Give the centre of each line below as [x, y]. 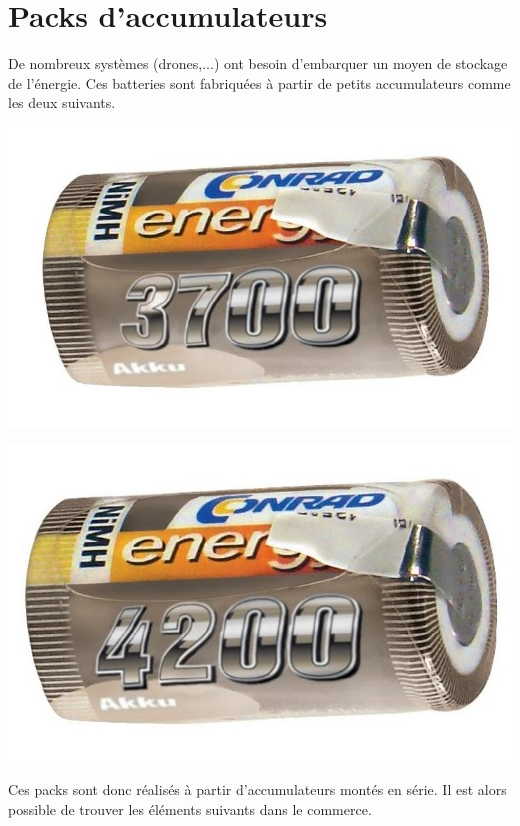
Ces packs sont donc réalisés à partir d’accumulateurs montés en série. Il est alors [257, 789]
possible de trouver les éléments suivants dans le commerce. [190, 808]
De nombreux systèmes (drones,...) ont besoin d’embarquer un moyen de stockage [258, 63]
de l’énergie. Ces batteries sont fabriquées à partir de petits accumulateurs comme [259, 82]
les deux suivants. [62, 102]
